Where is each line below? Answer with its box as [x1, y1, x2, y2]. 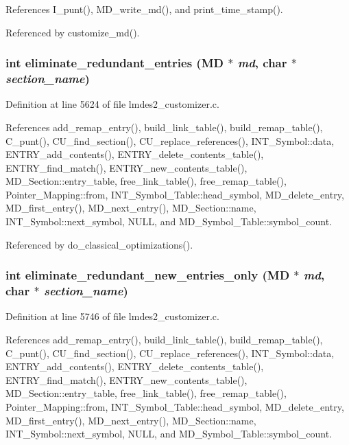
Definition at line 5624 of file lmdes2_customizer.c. [5, 97, 219, 111]
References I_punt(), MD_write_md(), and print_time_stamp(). [5, 2, 283, 16]
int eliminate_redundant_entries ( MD [5, 54, 224, 71]
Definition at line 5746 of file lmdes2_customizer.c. [5, 309, 219, 323]
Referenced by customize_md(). [5, 25, 140, 39]
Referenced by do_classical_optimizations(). [5, 237, 193, 251]
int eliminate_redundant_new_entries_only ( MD [5, 266, 290, 284]
